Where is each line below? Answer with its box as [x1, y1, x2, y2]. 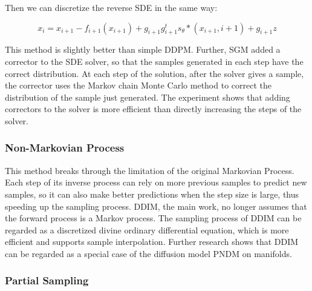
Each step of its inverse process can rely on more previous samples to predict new [5, 176, 307, 189]
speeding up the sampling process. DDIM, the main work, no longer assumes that [5, 199, 307, 212]
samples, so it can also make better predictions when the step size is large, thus [5, 187, 299, 200]
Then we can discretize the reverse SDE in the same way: [5, 1, 218, 13]
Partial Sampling [5, 273, 89, 288]
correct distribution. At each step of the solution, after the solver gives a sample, [5, 67, 304, 79]
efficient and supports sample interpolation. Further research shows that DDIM [5, 235, 299, 248]
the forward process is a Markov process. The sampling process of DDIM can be [5, 212, 302, 224]
